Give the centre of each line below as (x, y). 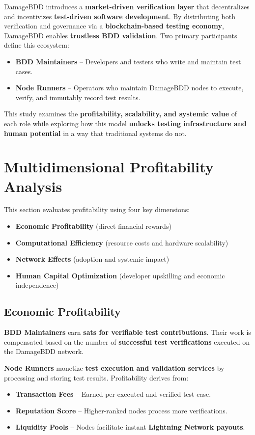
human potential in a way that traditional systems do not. (95, 133)
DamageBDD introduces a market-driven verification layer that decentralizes (127, 6)
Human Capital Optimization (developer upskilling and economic (120, 275)
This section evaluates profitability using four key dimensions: (97, 209)
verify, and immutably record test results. (78, 97)
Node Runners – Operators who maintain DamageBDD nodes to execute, (129, 88)
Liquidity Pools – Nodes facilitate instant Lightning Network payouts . (130, 427)
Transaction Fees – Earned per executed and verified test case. (113, 394)
